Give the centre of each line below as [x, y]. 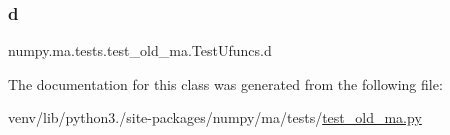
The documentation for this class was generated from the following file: [225, 83]
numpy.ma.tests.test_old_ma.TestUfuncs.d [140, 50]
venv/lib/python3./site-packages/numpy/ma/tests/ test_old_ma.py [215, 117]
